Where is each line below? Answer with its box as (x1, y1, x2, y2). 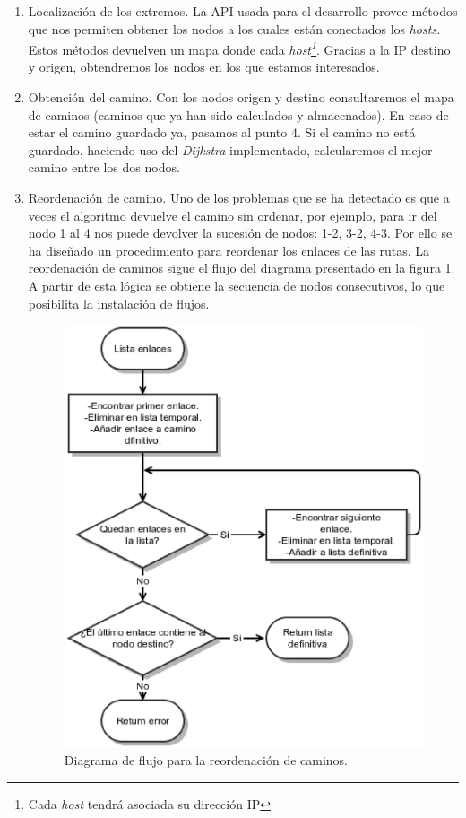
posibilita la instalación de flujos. (28, 293, 210, 312)
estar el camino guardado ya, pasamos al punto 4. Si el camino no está (28, 123, 416, 142)
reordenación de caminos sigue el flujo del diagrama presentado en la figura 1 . (28, 258, 455, 277)
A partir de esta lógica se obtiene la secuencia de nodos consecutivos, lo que (28, 275, 445, 294)
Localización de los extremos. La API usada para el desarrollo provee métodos (28, 2, 458, 20)
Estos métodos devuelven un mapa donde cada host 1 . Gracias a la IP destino (28, 38, 451, 58)
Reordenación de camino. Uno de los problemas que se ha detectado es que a (28, 188, 450, 206)
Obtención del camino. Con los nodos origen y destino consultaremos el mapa (28, 88, 454, 107)
